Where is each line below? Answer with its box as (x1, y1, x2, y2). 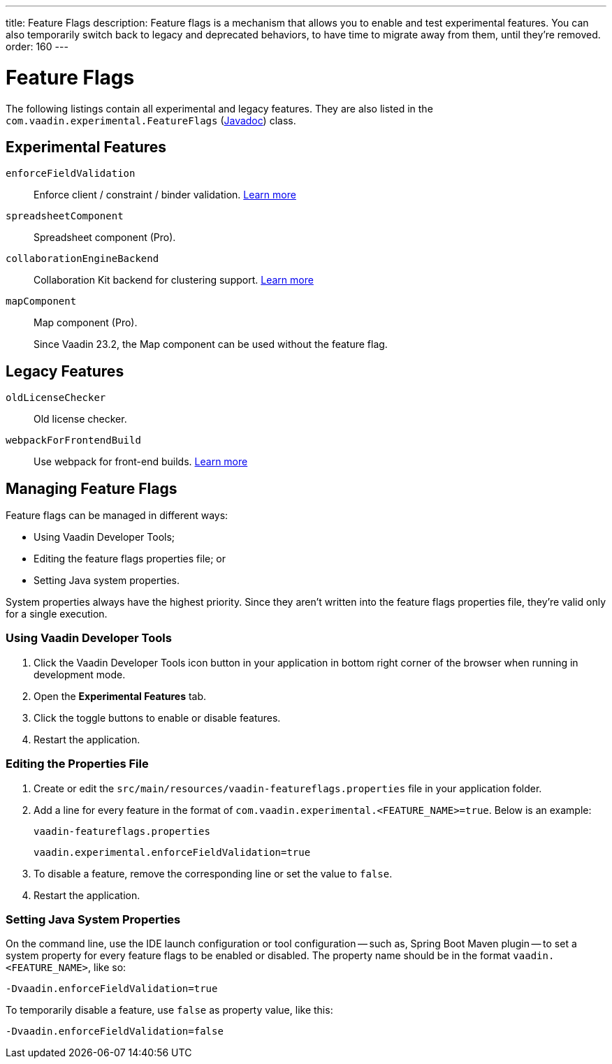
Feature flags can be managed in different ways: (6, 509, 228, 522)
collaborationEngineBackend (6, 253, 159, 265)
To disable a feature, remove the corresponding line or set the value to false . (34, 867, 393, 880)
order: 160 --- (6, 41, 68, 52)
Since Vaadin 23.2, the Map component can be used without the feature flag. (34, 338, 388, 351)
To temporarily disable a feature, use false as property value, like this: (6, 1004, 333, 1016)
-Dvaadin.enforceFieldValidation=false (6, 1026, 224, 1037)
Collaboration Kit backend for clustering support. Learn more (34, 274, 314, 286)
